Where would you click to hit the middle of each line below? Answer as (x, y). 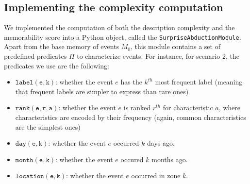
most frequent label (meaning (199, 82)
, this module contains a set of (175, 46)
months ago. (170, 159)
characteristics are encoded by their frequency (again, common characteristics (131, 117)
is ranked (137, 108)
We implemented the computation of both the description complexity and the (119, 27)
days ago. (161, 143)
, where (230, 108)
